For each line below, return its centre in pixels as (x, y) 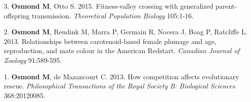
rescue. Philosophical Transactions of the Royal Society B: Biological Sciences (120, 86)
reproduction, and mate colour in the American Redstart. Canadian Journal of (122, 51)
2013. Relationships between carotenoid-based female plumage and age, (110, 41)
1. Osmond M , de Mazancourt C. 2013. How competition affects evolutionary (122, 76)
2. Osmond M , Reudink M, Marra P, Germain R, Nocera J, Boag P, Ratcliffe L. (126, 32)
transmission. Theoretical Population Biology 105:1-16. (113, 15)
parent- (226, 6)
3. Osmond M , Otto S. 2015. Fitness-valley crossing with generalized (109, 6)
